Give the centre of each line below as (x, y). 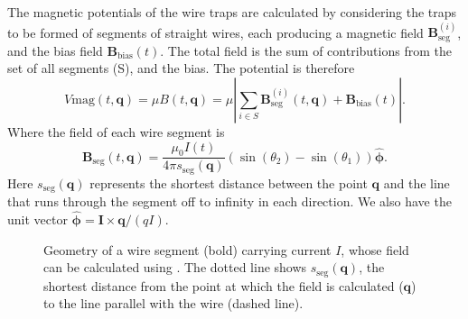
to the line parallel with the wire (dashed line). (173, 303)
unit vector (37, 219)
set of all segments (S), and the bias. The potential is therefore (181, 68)
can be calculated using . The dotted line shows (175, 267)
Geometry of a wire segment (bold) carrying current (187, 249)
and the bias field (55, 50)
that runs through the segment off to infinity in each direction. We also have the (229, 201)
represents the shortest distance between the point (229, 182)
